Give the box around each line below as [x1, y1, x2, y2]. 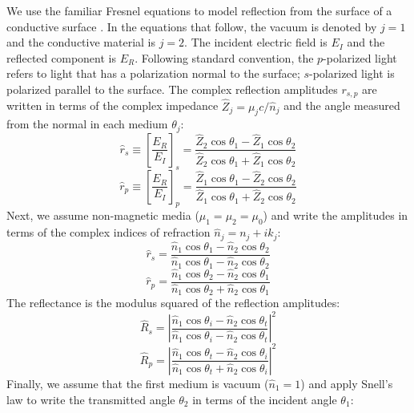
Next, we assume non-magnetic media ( [6, 207, 199, 224]
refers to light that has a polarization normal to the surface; [6, 65, 300, 82]
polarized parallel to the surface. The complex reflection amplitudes [6, 80, 338, 97]
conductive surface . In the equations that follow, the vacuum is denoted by [6, 18, 377, 34]
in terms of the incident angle [192, 391, 337, 407]
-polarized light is [309, 65, 395, 82]
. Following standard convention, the [135, 49, 314, 66]
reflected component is [6, 49, 116, 66]
